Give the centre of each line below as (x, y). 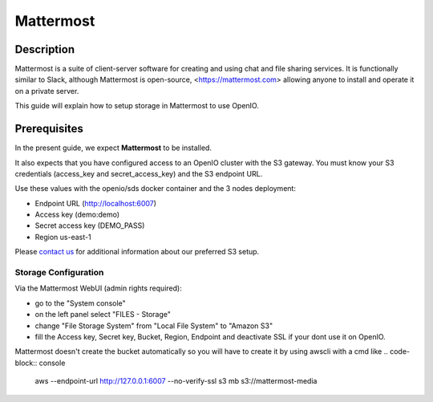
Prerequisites (49, 129)
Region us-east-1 (63, 237)
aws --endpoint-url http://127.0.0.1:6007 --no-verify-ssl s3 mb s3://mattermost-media (176, 381)
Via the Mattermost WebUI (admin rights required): (98, 288)
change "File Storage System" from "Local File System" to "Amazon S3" (154, 326)
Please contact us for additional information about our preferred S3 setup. (137, 252)
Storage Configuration (59, 273)
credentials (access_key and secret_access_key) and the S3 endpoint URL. (139, 173)
